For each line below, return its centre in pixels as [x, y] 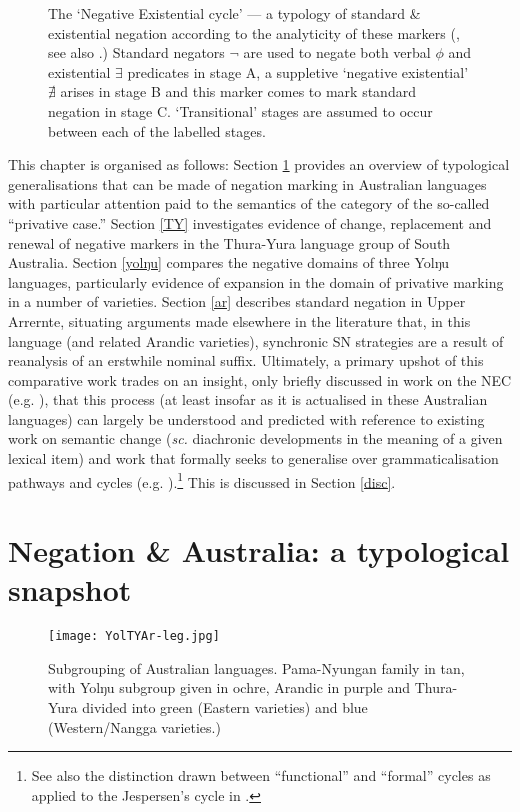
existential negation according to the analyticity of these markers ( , [254, 32]
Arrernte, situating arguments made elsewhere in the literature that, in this [239, 320]
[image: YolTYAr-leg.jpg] [134, 636]
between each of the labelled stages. [157, 130]
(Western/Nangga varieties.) [134, 726]
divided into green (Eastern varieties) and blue [225, 707]
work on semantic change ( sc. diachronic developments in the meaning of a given [255, 438]
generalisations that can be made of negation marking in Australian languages [247, 183]
